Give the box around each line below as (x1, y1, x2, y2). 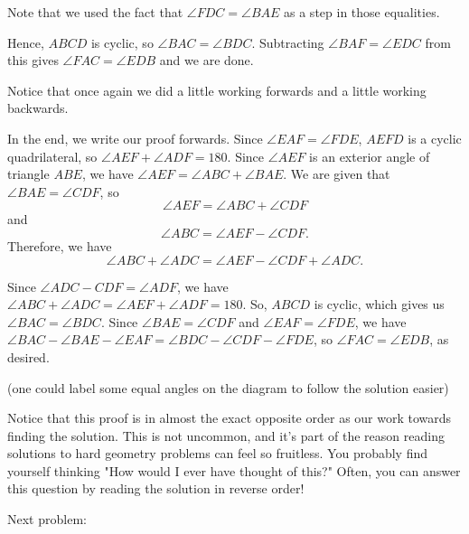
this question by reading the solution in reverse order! (7, 479, 305, 498)
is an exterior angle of (309, 146, 430, 165)
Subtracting (258, 33, 324, 52)
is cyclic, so (90, 33, 154, 52)
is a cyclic (408, 128, 462, 147)
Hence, (7, 33, 44, 52)
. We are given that (283, 164, 390, 183)
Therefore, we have (7, 236, 112, 255)
